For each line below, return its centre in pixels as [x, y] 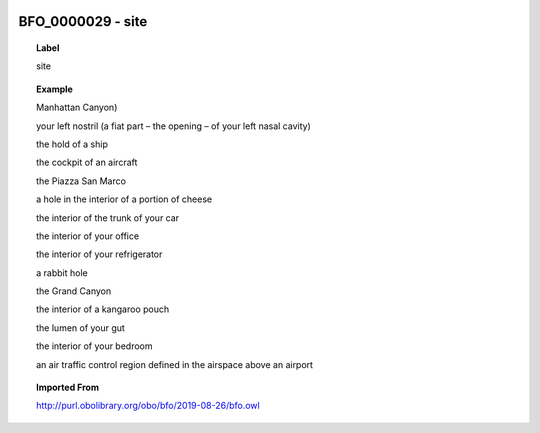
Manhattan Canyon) [77, 107]
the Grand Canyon [74, 291]
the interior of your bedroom [95, 346]
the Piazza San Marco [81, 181]
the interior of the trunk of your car [108, 217]
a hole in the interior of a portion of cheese [124, 199]
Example [55, 89]
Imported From [68, 387]
